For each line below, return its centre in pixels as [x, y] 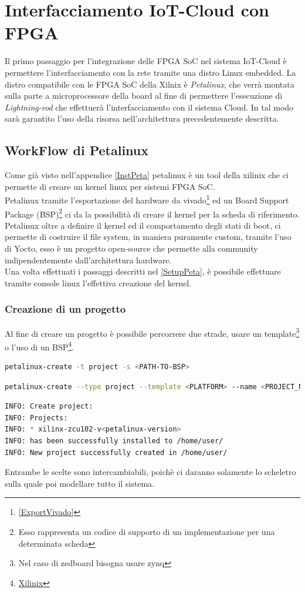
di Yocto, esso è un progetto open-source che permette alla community [131, 248]
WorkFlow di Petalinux [77, 150]
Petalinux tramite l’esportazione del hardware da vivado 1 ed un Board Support [147, 199]
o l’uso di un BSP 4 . [39, 346]
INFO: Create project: [49, 407]
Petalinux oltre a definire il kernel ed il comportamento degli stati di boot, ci [143, 225]
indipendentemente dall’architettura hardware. [88, 260]
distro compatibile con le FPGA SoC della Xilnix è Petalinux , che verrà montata [150, 84]
